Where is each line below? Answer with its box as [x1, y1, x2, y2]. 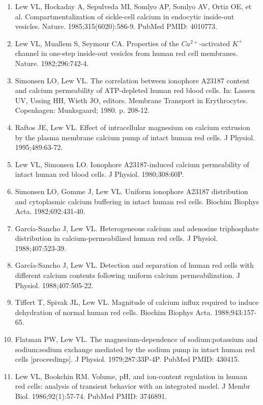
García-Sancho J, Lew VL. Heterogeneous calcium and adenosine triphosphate [15, 223, 259, 233]
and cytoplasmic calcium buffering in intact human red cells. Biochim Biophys [15, 196, 259, 206]
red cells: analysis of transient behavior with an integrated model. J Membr [15, 381, 250, 391]
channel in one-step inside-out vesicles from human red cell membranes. [15, 48, 238, 58]
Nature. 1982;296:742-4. [15, 57, 89, 68]
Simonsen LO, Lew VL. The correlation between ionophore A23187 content [15, 75, 250, 85]
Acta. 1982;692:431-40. [15, 206, 85, 216]
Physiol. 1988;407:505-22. [15, 279, 94, 290]
